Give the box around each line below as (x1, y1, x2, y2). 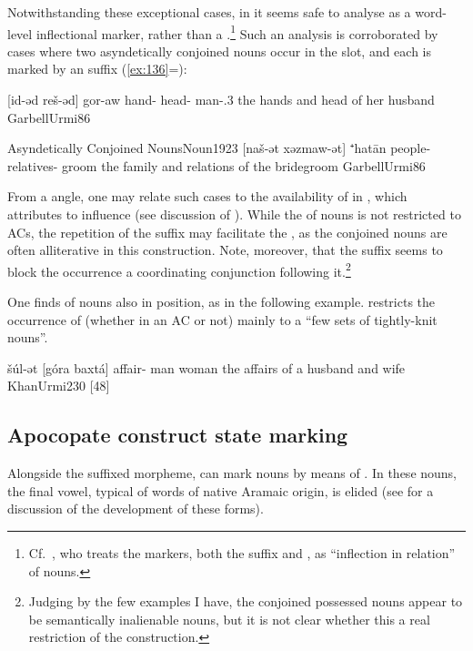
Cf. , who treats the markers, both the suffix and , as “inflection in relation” (28, 543, 456, 562)
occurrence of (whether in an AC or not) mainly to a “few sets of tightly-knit (7, 310, 438, 329)
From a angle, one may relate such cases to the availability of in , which (7, 187, 408, 206)
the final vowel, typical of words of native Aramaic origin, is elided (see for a (7, 481, 434, 500)
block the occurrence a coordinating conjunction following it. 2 (7, 259, 351, 280)
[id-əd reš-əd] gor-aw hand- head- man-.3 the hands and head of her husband (7, 90, 435, 109)
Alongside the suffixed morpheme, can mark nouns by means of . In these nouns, (7, 463, 458, 483)
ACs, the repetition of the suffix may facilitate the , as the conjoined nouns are (7, 222, 448, 241)
